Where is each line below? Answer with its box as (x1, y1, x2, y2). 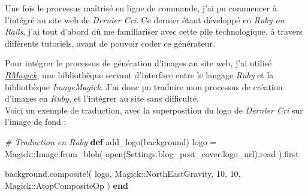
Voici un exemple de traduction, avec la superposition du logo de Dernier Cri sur (5, 103, 303, 116)
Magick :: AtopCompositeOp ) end (5, 179, 128, 191)
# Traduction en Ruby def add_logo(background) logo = (5, 135, 217, 148)
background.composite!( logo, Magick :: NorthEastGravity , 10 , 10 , (5, 167, 241, 180)
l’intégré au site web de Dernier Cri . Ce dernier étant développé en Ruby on (5, 13, 285, 26)
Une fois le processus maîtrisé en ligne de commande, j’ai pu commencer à (5, 2, 277, 14)
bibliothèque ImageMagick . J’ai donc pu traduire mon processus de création (5, 80, 283, 93)
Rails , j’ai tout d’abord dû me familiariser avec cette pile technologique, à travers (5, 25, 303, 38)
